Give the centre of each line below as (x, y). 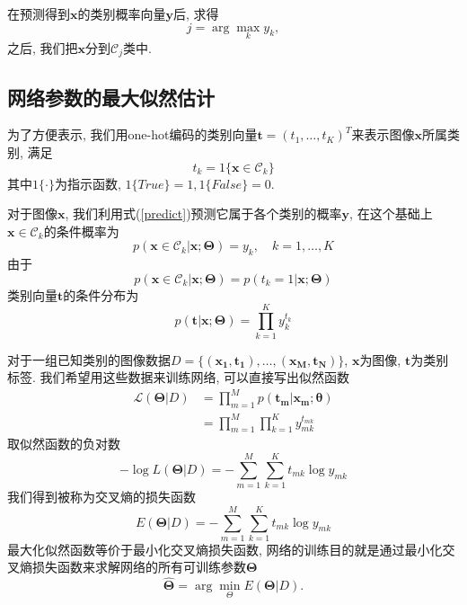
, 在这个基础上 (391, 214)
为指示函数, (88, 183)
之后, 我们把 (43, 47)
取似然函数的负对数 (64, 444)
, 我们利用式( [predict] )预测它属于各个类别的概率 (203, 214)
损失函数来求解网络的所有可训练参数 (139, 567)
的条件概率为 (81, 231)
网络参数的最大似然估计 (111, 97)
